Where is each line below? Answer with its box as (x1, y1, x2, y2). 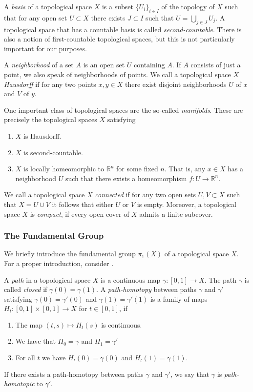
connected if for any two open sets (95, 189, 196, 200)
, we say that (170, 369, 210, 379)
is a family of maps (150, 293, 208, 304)
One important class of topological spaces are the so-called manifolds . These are (4, 104, 243, 115)
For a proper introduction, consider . (4, 258, 114, 268)
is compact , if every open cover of (30, 208, 129, 219)
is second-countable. (23, 147, 83, 157)
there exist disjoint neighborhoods (125, 79, 227, 89)
